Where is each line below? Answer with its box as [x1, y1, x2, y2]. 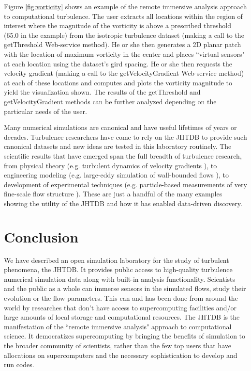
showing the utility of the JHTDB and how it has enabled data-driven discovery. [4, 198, 242, 208]
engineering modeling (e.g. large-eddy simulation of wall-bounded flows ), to [4, 170, 229, 180]
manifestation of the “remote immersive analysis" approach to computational [4, 321, 232, 331]
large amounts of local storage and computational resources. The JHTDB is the [4, 312, 240, 322]
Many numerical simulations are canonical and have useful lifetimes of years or [4, 122, 237, 132]
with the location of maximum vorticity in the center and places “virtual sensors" [4, 48, 245, 59]
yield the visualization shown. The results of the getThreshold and [4, 87, 201, 97]
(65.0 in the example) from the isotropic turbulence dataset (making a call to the [4, 30, 244, 40]
